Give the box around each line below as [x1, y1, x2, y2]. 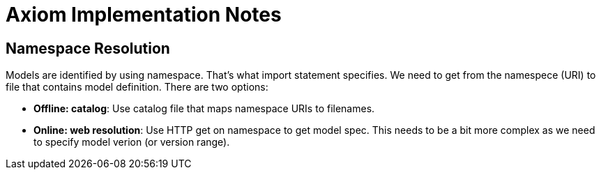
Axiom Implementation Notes [6, 3, 282, 26]
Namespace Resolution [6, 39, 170, 57]
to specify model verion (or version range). [33, 136, 230, 149]
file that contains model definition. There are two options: [6, 81, 268, 93]
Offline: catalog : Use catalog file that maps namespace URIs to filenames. [33, 102, 375, 115]
